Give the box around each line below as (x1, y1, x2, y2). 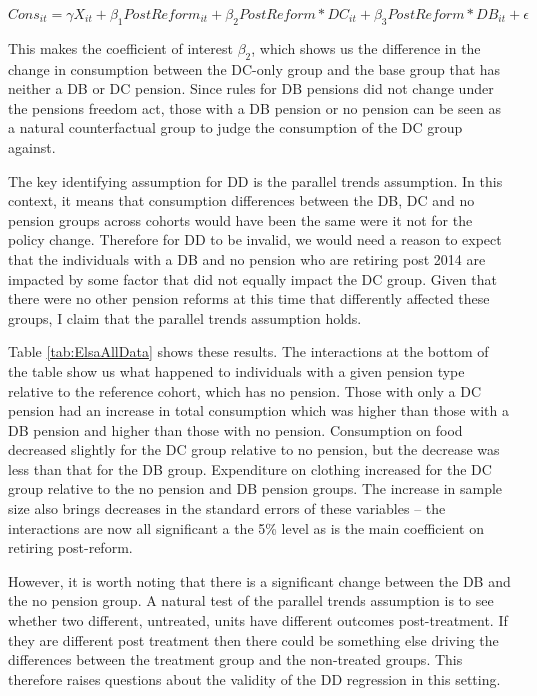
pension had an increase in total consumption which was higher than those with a (8, 400, 509, 421)
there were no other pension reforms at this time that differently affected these (8, 288, 490, 309)
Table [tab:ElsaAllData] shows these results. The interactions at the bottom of (8, 341, 489, 362)
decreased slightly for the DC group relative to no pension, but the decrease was (8, 439, 500, 460)
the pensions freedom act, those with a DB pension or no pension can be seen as (8, 97, 501, 118)
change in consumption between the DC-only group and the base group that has (8, 58, 501, 79)
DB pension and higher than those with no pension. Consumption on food (8, 419, 463, 440)
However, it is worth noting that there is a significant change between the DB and (8, 570, 511, 591)
